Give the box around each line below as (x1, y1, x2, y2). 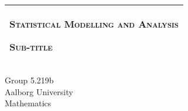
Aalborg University (5, 85, 73, 97)
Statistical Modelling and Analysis (9, 17, 179, 31)
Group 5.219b (5, 74, 54, 86)
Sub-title (9, 40, 53, 53)
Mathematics (5, 97, 52, 109)
